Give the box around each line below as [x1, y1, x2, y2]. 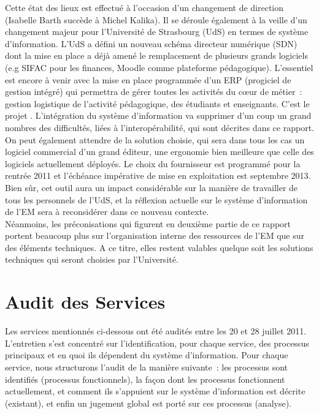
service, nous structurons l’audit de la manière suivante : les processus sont [5, 360, 288, 373]
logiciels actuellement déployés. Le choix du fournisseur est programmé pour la [5, 157, 301, 170]
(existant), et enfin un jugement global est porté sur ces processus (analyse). [5, 396, 291, 409]
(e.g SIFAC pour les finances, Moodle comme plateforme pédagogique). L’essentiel [5, 61, 313, 73]
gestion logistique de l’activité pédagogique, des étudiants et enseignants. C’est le [5, 97, 310, 110]
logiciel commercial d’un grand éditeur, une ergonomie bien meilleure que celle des [5, 145, 314, 158]
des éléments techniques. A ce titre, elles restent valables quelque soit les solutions [5, 241, 313, 254]
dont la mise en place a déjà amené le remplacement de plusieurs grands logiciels [5, 49, 308, 62]
